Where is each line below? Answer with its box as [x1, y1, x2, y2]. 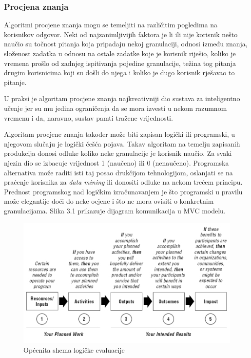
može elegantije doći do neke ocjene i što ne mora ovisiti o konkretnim [4, 196, 214, 206]
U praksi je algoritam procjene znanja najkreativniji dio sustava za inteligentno [4, 93, 240, 104]
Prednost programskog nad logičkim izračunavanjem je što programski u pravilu [4, 186, 243, 196]
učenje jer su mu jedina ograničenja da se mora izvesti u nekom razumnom [4, 103, 227, 113]
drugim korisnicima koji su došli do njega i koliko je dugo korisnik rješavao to [4, 67, 235, 78]
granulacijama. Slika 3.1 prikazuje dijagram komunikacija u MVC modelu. [4, 205, 226, 215]
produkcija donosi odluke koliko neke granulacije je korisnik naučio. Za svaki [4, 148, 232, 158]
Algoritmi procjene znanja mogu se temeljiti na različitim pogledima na [4, 20, 218, 30]
